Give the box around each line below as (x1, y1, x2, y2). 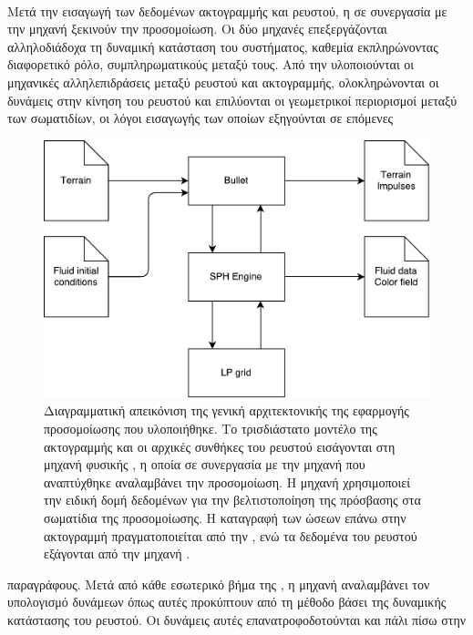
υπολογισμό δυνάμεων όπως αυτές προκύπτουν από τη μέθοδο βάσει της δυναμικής (7, 592, 447, 611)
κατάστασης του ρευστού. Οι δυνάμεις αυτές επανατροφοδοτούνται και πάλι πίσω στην (7, 609, 467, 629)
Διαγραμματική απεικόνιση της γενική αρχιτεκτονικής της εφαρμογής (44, 401, 409, 420)
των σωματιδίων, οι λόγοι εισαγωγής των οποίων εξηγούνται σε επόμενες (7, 108, 394, 128)
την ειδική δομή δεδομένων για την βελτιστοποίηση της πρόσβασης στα (44, 490, 421, 509)
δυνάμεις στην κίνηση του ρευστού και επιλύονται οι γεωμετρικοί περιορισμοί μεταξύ (7, 90, 458, 109)
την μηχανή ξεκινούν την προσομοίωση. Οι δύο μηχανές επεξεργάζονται (7, 19, 387, 38)
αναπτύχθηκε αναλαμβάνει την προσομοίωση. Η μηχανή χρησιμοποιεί (44, 472, 411, 491)
